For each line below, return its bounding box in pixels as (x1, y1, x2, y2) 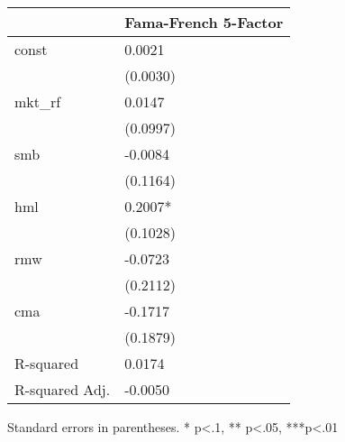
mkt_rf (14, 91, 61, 112)
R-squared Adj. (14, 379, 111, 400)
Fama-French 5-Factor (124, 12, 284, 32)
